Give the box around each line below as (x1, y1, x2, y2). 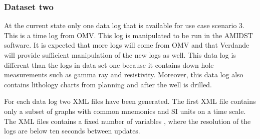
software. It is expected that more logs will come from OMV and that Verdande (4, 40, 249, 50)
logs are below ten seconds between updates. (4, 125, 140, 136)
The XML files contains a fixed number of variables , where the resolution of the (4, 115, 251, 126)
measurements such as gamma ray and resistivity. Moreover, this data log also (4, 69, 243, 80)
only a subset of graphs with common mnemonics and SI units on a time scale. (4, 105, 246, 116)
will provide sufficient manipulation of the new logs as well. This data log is (4, 50, 236, 60)
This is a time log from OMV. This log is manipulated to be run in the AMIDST (4, 30, 253, 40)
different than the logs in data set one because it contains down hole (4, 59, 214, 70)
